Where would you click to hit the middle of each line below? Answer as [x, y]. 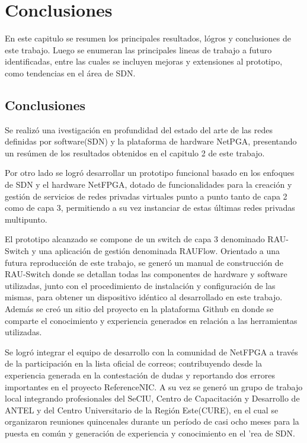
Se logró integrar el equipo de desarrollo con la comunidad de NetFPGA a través [151, 351]
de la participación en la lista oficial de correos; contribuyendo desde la [133, 363]
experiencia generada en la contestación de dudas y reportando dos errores [140, 375]
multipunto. [26, 219]
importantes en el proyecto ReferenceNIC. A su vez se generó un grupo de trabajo [154, 386]
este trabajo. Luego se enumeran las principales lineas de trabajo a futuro [138, 49]
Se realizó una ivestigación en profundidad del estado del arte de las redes [139, 129]
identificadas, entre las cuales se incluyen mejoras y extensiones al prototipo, [144, 61]
